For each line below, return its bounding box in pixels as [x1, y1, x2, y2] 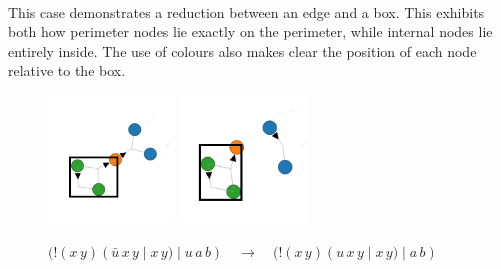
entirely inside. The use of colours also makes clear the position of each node [8, 40, 477, 61]
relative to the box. [8, 60, 126, 81]
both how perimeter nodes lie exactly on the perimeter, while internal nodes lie [8, 21, 493, 42]
